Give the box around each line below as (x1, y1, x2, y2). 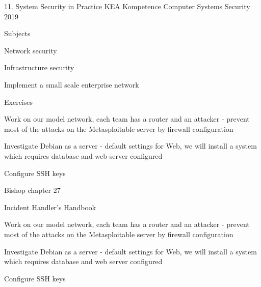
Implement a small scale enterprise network (4, 79, 139, 90)
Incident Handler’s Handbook (4, 202, 96, 212)
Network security (4, 45, 57, 55)
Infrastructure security (4, 62, 74, 73)
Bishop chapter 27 (4, 185, 61, 195)
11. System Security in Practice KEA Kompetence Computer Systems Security (4, 1, 250, 11)
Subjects (4, 28, 31, 39)
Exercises (4, 96, 33, 107)
